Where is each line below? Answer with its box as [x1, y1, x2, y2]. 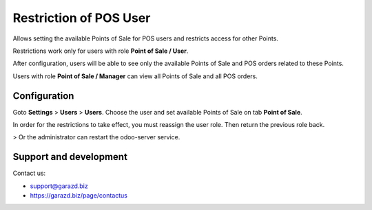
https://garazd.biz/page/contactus [30, 191, 127, 200]
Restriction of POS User [12, 10, 151, 25]
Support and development [12, 151, 127, 163]
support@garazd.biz [30, 182, 89, 190]
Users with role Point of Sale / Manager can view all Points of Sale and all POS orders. [12, 72, 258, 80]
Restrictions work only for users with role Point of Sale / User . [12, 47, 189, 55]
